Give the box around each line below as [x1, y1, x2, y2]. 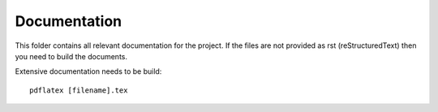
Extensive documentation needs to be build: [15, 67, 162, 76]
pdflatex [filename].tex [29, 85, 128, 95]
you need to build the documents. [15, 51, 127, 61]
